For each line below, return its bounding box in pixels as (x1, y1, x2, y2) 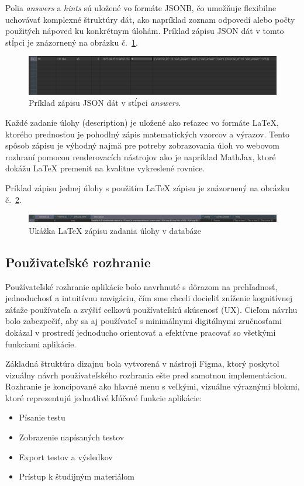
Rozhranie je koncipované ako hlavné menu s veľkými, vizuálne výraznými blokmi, (5, 380, 300, 392)
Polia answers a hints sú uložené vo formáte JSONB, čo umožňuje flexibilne (5, 2, 277, 13)
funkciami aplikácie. (5, 337, 77, 350)
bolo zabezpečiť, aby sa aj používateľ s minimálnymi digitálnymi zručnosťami (5, 315, 282, 327)
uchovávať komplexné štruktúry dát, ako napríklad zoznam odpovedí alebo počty (5, 13, 295, 25)
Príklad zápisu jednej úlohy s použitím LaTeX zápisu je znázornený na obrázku (5, 181, 290, 194)
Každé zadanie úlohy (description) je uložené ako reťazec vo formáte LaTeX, (5, 116, 279, 128)
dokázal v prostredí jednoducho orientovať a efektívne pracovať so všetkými (5, 326, 276, 338)
